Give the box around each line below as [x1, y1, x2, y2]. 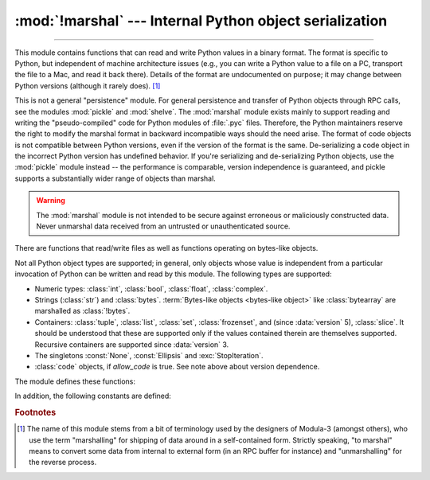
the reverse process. [29, 458, 97, 467]
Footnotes [14, 407, 57, 418]
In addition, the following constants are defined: [14, 391, 171, 401]
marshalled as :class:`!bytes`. [34, 306, 131, 316]
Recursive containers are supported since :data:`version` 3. [34, 339, 229, 349]
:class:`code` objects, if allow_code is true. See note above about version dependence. [34, 362, 320, 372]
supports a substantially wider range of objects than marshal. [14, 174, 217, 183]
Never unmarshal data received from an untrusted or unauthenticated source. [36, 221, 291, 231]
